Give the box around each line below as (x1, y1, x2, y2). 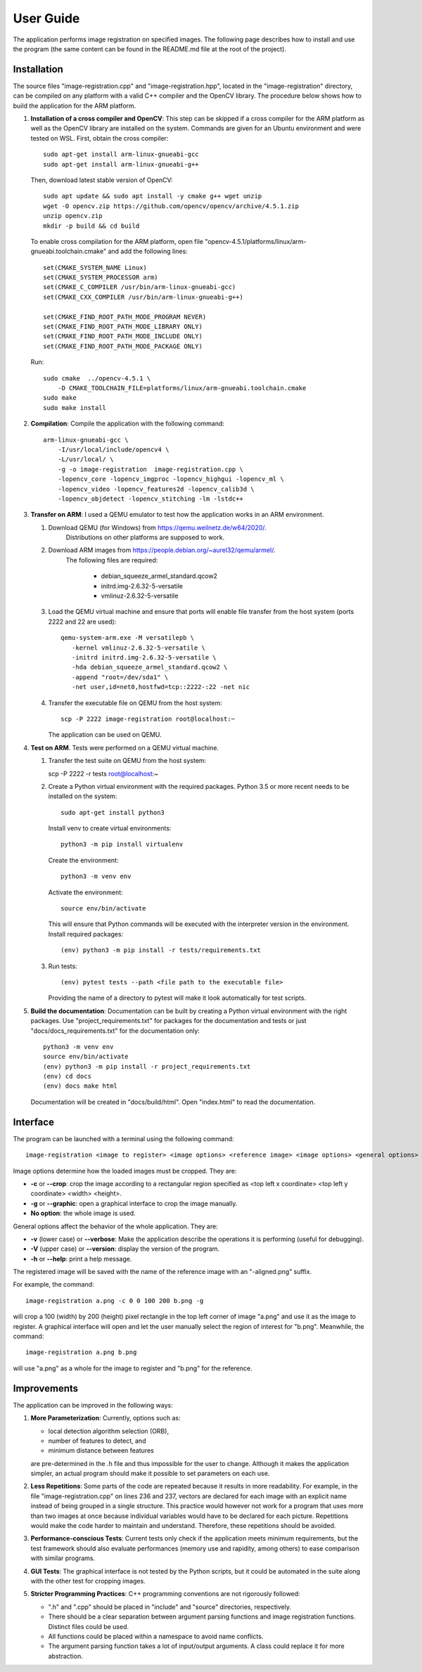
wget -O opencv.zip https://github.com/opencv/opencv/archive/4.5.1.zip (43, 202, 299, 210)
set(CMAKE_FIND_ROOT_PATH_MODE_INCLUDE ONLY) (43, 333, 203, 340)
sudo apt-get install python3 (60, 809, 165, 816)
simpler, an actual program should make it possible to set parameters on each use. (30, 1470, 270, 1478)
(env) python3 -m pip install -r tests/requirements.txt (60, 946, 262, 954)
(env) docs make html (43, 1082, 117, 1090)
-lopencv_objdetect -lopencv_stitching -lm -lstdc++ (57, 494, 244, 503)
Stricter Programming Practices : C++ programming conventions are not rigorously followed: (30, 1590, 300, 1598)
